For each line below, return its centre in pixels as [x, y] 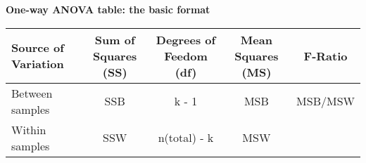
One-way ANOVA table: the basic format [108, 9]
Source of [38, 48]
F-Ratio [326, 56]
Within [29, 129]
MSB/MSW [326, 101]
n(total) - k [186, 138]
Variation [38, 64]
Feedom [186, 56]
